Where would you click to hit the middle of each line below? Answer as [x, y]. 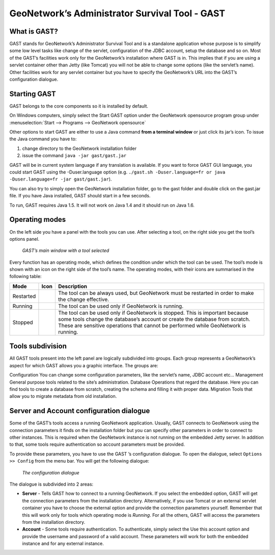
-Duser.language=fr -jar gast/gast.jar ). [61, 179]
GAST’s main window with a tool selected [66, 250]
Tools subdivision [38, 346]
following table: [25, 276]
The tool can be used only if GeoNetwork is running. [121, 306]
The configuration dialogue [51, 472]
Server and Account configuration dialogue [80, 411]
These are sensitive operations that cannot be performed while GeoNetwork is [152, 325]
